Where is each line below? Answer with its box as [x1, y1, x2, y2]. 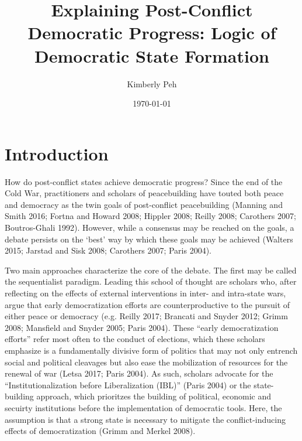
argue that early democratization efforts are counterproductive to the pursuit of [5, 298, 290, 310]
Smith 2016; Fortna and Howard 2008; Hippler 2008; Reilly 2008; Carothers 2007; [5, 210, 296, 222]
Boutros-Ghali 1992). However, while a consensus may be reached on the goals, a [5, 221, 294, 233]
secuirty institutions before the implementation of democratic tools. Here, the [5, 401, 282, 413]
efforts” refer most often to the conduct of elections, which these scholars [5, 333, 265, 345]
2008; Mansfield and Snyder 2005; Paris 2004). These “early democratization [5, 321, 279, 333]
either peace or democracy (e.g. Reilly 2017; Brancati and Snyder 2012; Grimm [5, 310, 288, 322]
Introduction [5, 141, 109, 165]
